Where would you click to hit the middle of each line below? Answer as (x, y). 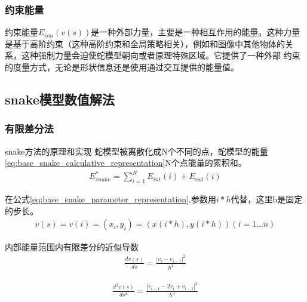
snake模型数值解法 (60, 99)
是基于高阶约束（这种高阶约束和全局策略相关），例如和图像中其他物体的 (145, 43)
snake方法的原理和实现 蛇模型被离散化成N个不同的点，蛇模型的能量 (136, 151)
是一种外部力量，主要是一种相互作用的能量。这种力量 (196, 32)
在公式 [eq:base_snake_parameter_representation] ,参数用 (110, 199)
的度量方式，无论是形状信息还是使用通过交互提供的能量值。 (122, 67)
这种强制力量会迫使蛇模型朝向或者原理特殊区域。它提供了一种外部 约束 (161, 55)
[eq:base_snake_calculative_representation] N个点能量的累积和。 (126, 163)
